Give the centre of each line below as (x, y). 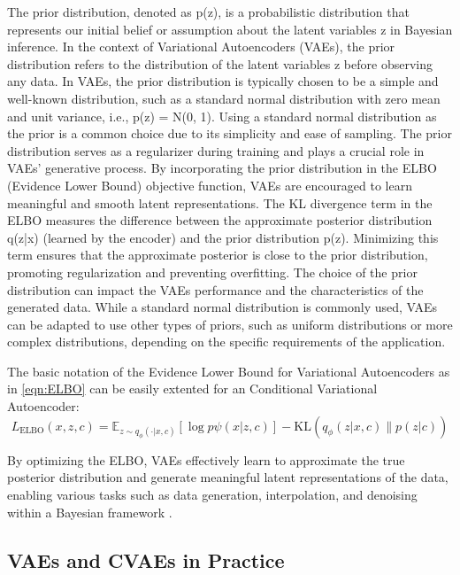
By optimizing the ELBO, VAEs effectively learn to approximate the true (206, 459)
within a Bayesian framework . (90, 512)
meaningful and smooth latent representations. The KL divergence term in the (220, 202)
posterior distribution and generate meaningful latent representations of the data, (228, 477)
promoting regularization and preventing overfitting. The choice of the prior (212, 272)
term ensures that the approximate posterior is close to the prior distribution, (218, 255)
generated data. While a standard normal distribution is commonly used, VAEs (222, 307)
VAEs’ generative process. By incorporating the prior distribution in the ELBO (222, 168)
